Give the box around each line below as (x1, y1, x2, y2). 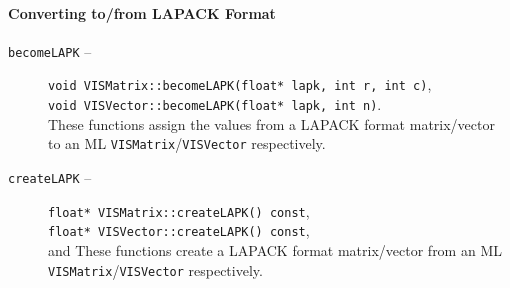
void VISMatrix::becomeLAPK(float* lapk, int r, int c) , (48, 74, 432, 95)
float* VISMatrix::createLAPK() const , (48, 200, 310, 221)
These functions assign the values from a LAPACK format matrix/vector (48, 113, 495, 134)
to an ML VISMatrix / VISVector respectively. (48, 133, 326, 154)
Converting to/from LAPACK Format (8, 2, 276, 23)
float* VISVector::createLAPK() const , (48, 220, 310, 241)
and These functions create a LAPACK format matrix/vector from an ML (48, 239, 502, 260)
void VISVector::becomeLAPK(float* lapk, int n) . (48, 94, 382, 115)
